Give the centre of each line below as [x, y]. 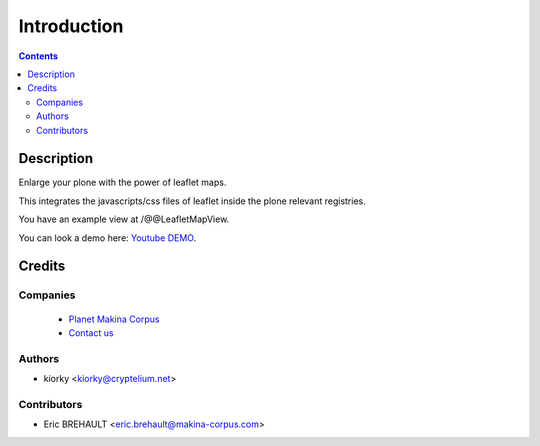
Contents [38, 56]
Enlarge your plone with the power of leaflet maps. [122, 182]
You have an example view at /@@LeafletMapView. [124, 219]
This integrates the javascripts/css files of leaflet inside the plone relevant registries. [192, 201]
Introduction [71, 26]
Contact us [91, 332]
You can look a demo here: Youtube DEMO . [107, 237]
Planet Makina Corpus [114, 319]
